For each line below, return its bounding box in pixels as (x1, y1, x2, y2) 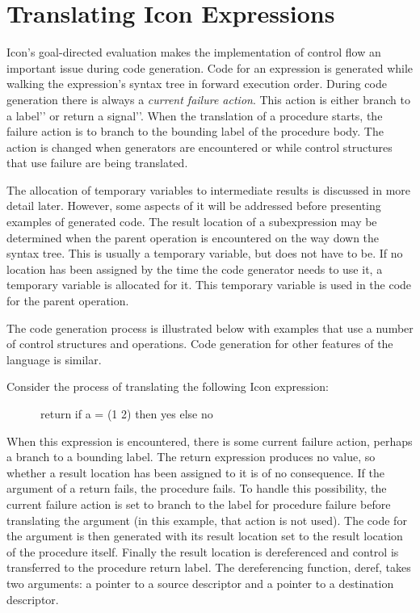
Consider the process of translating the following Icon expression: (6, 378, 329, 395)
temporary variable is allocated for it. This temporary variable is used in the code (6, 276, 412, 293)
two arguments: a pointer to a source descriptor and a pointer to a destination (6, 574, 394, 591)
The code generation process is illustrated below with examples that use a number (6, 319, 414, 336)
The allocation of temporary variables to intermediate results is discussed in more (6, 181, 411, 198)
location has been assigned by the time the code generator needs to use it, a (6, 260, 383, 277)
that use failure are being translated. (6, 154, 188, 171)
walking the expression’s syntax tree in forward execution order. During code (6, 75, 387, 92)
